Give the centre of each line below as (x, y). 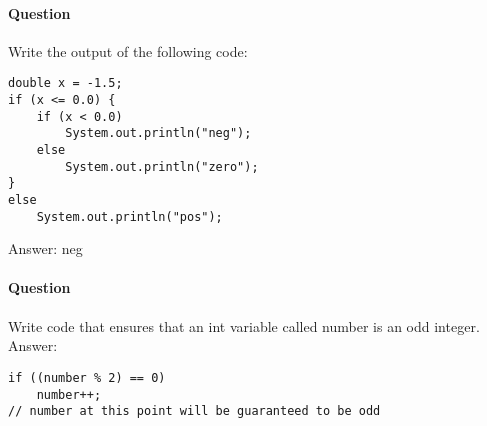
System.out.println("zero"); (162, 166)
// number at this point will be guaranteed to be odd (194, 411)
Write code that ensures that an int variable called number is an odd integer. (244, 325)
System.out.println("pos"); (129, 216)
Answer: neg (45, 248)
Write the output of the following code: (128, 50)
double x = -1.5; (65, 83)
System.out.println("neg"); (158, 133)
